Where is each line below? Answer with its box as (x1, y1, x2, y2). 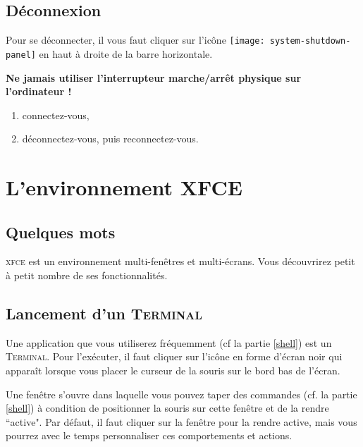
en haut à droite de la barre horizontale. (39, 46, 213, 61)
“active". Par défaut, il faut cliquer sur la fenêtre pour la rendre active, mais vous (6, 414, 357, 429)
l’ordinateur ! (6, 84, 72, 99)
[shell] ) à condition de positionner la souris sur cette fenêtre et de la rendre (6, 400, 329, 415)
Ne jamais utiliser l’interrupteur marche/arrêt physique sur (6, 70, 302, 85)
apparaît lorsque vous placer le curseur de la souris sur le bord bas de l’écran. (6, 363, 340, 378)
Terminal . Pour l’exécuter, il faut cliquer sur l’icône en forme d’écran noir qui (6, 349, 343, 364)
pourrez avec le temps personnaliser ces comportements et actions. (6, 428, 293, 443)
